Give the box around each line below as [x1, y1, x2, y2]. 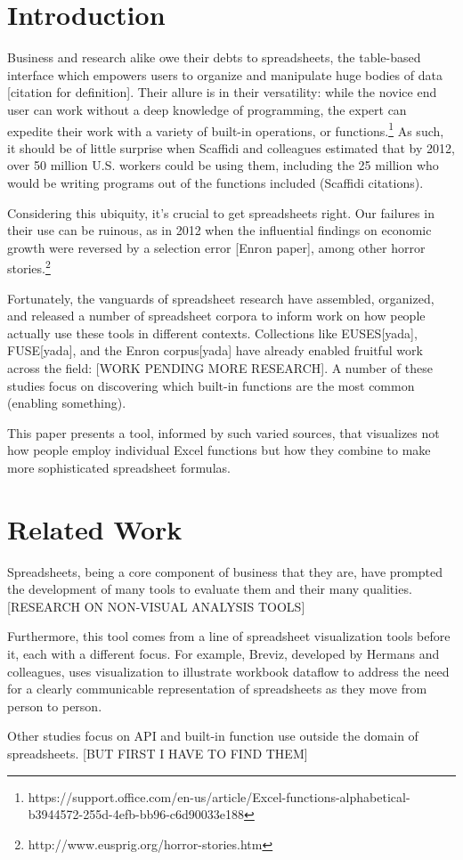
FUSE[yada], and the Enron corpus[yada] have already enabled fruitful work [7, 341, 423, 360]
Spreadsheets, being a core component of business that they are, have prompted [7, 562, 443, 580]
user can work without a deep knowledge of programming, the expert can [7, 100, 407, 118]
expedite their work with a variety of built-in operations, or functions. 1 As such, [7, 118, 444, 140]
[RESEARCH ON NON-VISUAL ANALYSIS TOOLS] [7, 596, 305, 615]
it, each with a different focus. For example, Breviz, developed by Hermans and [7, 645, 440, 662]
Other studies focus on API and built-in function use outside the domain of [7, 726, 418, 745]
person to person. [7, 696, 102, 715]
